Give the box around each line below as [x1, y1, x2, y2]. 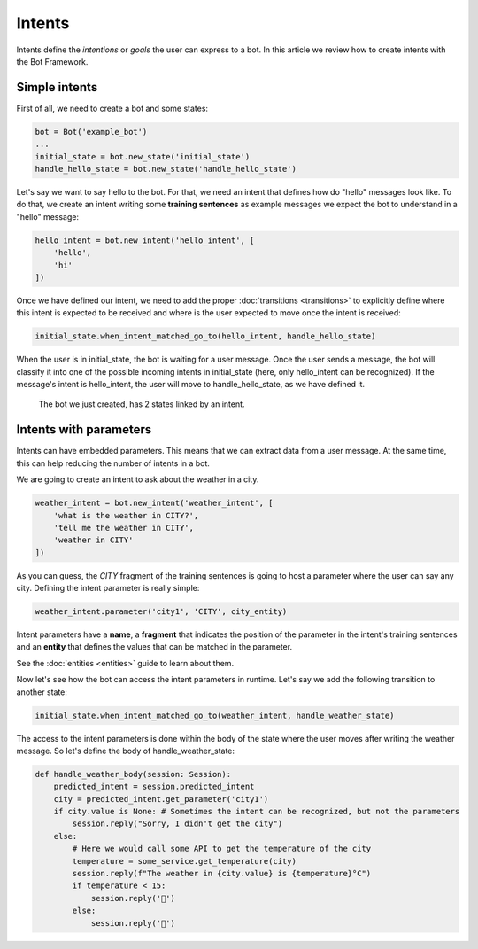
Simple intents [16, 80, 98, 95]
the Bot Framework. [16, 56, 89, 66]
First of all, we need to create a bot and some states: [16, 103, 208, 113]
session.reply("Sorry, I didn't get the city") [72, 819, 283, 828]
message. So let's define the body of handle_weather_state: [16, 745, 235, 756]
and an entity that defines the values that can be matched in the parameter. [16, 642, 292, 652]
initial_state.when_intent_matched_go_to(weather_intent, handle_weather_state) [35, 710, 395, 720]
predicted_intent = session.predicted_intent [53, 782, 255, 792]
